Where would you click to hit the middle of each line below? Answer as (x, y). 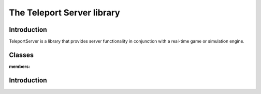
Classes (21, 55)
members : (20, 66)
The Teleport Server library (65, 13)
